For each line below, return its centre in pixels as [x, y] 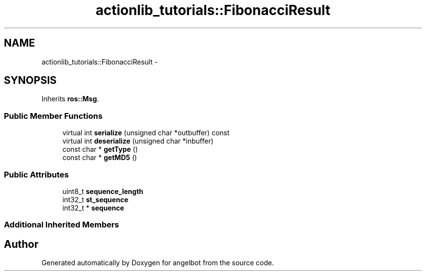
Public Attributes [36, 174]
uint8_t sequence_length [103, 191]
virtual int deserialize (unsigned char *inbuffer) [138, 141]
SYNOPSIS [30, 81]
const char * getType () [100, 149]
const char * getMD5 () [100, 158]
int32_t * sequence [93, 208]
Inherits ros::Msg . [70, 99]
